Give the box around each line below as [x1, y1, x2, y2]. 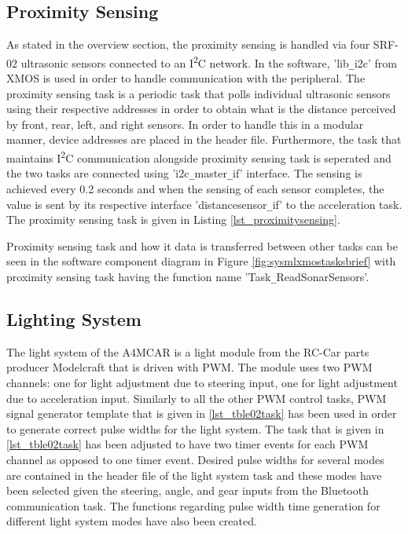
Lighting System [6, 307, 142, 331]
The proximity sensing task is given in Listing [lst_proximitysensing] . [6, 211, 340, 228]
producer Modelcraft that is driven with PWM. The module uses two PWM [6, 359, 373, 375]
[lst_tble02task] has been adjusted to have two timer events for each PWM [6, 436, 369, 452]
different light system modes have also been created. [6, 513, 257, 529]
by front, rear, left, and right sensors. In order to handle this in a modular [6, 115, 364, 132]
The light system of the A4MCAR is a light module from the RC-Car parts [6, 343, 369, 360]
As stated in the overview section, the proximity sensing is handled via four [6, 36, 370, 53]
